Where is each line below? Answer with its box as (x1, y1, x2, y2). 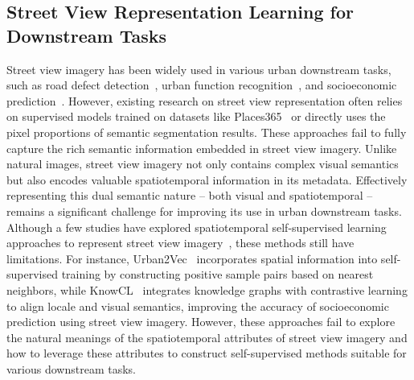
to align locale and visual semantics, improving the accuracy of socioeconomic (6, 297, 389, 314)
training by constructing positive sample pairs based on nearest (61, 266, 374, 283)
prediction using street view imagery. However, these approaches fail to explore (6, 313, 396, 330)
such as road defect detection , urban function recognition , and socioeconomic (6, 76, 397, 93)
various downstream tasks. (6, 360, 136, 377)
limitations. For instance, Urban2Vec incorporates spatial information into (6, 250, 378, 266)
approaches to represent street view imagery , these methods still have (6, 234, 355, 251)
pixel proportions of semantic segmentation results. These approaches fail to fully (6, 123, 407, 140)
